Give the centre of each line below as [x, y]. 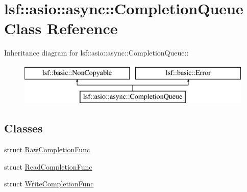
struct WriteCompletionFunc [49, 184]
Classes [23, 128]
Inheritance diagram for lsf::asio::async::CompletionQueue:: [96, 53]
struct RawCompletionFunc [47, 149]
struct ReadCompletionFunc [48, 166]
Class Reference [61, 28]
